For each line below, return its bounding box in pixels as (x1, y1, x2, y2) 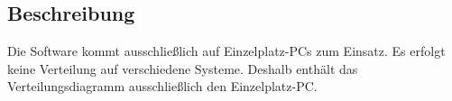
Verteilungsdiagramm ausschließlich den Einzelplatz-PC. (7, 77, 318, 96)
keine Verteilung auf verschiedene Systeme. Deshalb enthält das (7, 59, 358, 78)
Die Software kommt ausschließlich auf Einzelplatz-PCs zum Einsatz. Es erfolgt (7, 41, 446, 60)
